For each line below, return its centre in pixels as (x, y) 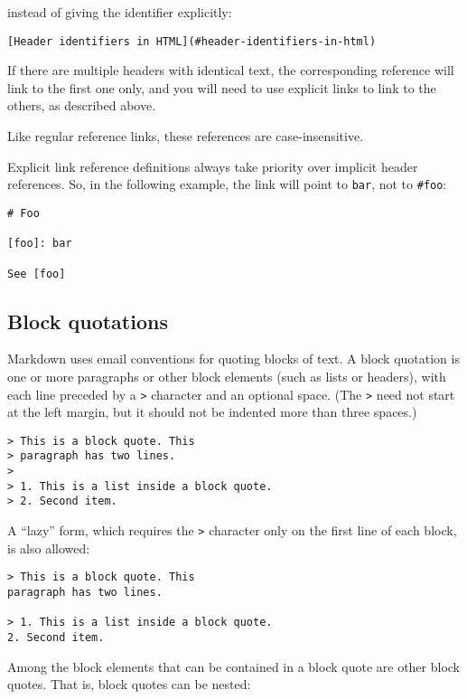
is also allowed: (49, 548)
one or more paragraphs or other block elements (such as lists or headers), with (227, 376)
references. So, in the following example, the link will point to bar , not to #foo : (227, 184)
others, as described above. (82, 105)
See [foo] (37, 274)
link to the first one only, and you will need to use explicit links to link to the (222, 87)
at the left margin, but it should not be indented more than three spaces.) (212, 412)
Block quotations (88, 321)
